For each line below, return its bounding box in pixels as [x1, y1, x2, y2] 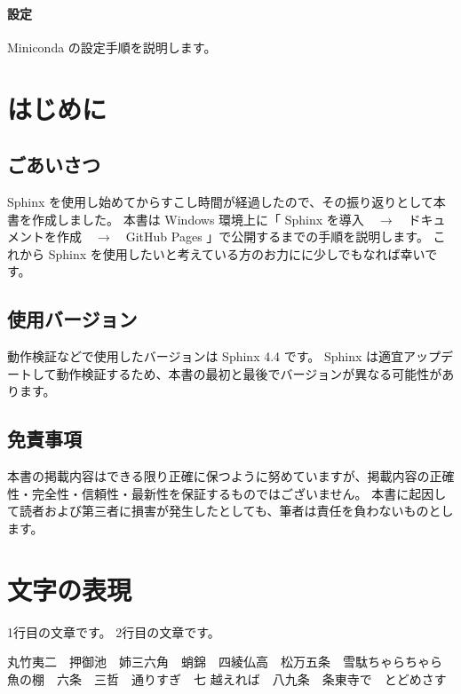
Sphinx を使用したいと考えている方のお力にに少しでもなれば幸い [48, 244, 425, 263]
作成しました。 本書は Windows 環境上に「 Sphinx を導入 [31, 209, 364, 228]
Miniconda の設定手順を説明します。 [7, 37, 217, 56]
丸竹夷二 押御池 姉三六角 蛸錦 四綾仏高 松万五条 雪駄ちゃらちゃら [7, 652, 442, 671]
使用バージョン [7, 305, 138, 333]
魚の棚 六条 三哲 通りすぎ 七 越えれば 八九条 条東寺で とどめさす [7, 669, 447, 688]
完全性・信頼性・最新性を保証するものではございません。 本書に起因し [31, 484, 447, 502]
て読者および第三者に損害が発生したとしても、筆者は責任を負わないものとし [7, 501, 454, 520]
